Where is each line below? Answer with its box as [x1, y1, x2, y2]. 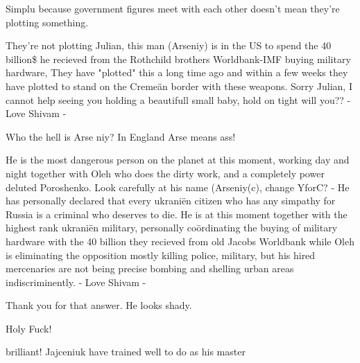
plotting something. [6, 15, 89, 29]
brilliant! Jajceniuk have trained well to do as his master [6, 344, 246, 359]
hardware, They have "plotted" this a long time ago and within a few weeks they [6, 65, 348, 80]
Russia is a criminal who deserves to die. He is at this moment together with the [6, 206, 348, 221]
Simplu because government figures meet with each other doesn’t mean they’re [6, 1, 340, 15]
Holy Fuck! [6, 321, 52, 335]
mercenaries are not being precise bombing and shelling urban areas [6, 261, 294, 276]
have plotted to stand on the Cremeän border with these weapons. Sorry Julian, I [6, 78, 352, 93]
